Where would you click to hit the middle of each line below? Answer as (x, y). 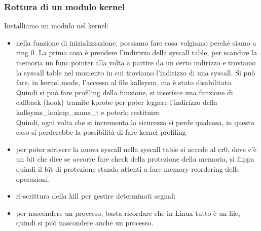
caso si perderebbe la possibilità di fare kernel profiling (101, 132)
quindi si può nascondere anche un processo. (85, 223)
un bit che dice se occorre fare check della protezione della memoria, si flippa (135, 159)
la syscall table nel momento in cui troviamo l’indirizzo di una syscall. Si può (136, 72)
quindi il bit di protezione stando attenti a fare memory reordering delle (128, 168)
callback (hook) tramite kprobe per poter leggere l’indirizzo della (117, 102)
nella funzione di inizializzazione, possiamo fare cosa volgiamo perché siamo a (136, 42)
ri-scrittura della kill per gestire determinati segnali (96, 196)
